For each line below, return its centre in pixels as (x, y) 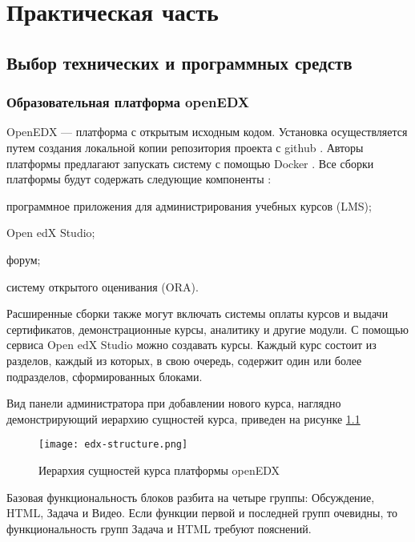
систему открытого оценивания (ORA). (103, 286)
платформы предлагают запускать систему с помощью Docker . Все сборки (190, 163)
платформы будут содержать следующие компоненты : (139, 179)
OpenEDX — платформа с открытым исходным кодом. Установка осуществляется (207, 132)
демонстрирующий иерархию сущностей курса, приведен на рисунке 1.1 (183, 418)
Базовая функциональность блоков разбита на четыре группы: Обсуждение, (191, 497)
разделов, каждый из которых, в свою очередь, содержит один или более (184, 360)
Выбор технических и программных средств (179, 62)
